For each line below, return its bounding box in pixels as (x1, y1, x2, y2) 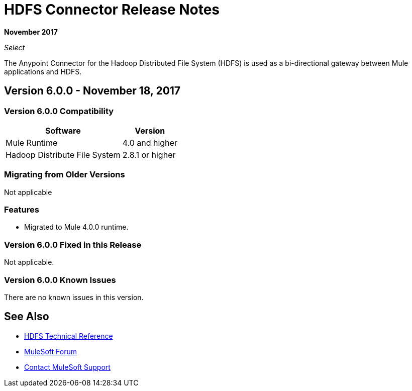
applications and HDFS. (4, 67, 82, 76)
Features (4, 205, 39, 215)
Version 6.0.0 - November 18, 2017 (4, 84, 181, 97)
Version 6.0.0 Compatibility (4, 106, 114, 116)
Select (4, 43, 25, 52)
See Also (4, 310, 49, 323)
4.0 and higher (122, 137, 177, 148)
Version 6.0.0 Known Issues (4, 274, 116, 285)
